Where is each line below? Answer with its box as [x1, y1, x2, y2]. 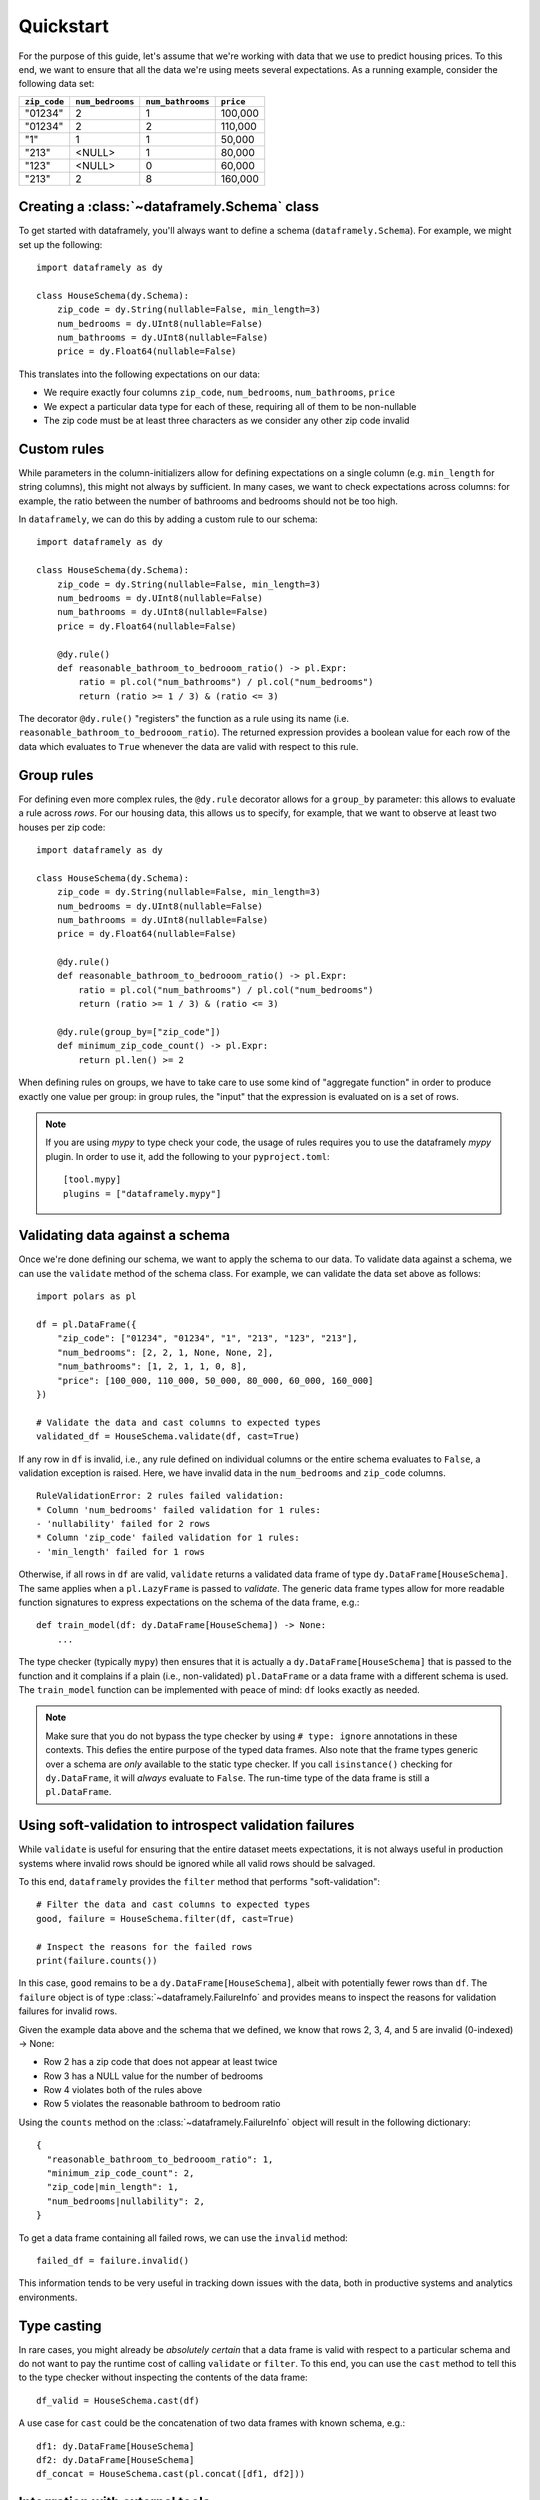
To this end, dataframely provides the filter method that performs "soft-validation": [18, 1876, 380, 1888]
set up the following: [18, 238, 103, 250]
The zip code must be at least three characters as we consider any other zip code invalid [43, 414, 410, 426]
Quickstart [18, 15, 110, 37]
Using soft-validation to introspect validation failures [18, 1817, 355, 1834]
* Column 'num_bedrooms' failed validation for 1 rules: [36, 1504, 322, 1515]
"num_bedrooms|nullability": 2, [46, 2195, 205, 2207]
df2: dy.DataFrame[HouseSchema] [36, 2455, 195, 2466]
